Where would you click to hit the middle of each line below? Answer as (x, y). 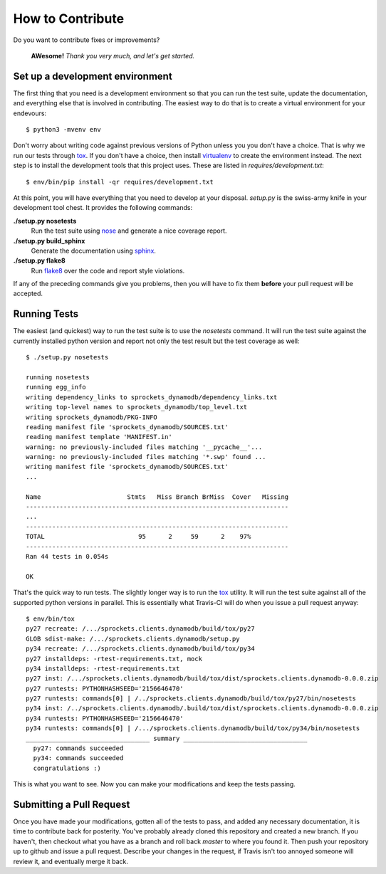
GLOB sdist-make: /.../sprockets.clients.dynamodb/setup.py (133, 638)
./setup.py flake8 (39, 260)
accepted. (28, 294)
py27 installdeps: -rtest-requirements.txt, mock (114, 659)
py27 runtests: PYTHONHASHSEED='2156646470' (105, 688)
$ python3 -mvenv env (63, 130)
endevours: (30, 113)
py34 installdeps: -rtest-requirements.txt (103, 668)
